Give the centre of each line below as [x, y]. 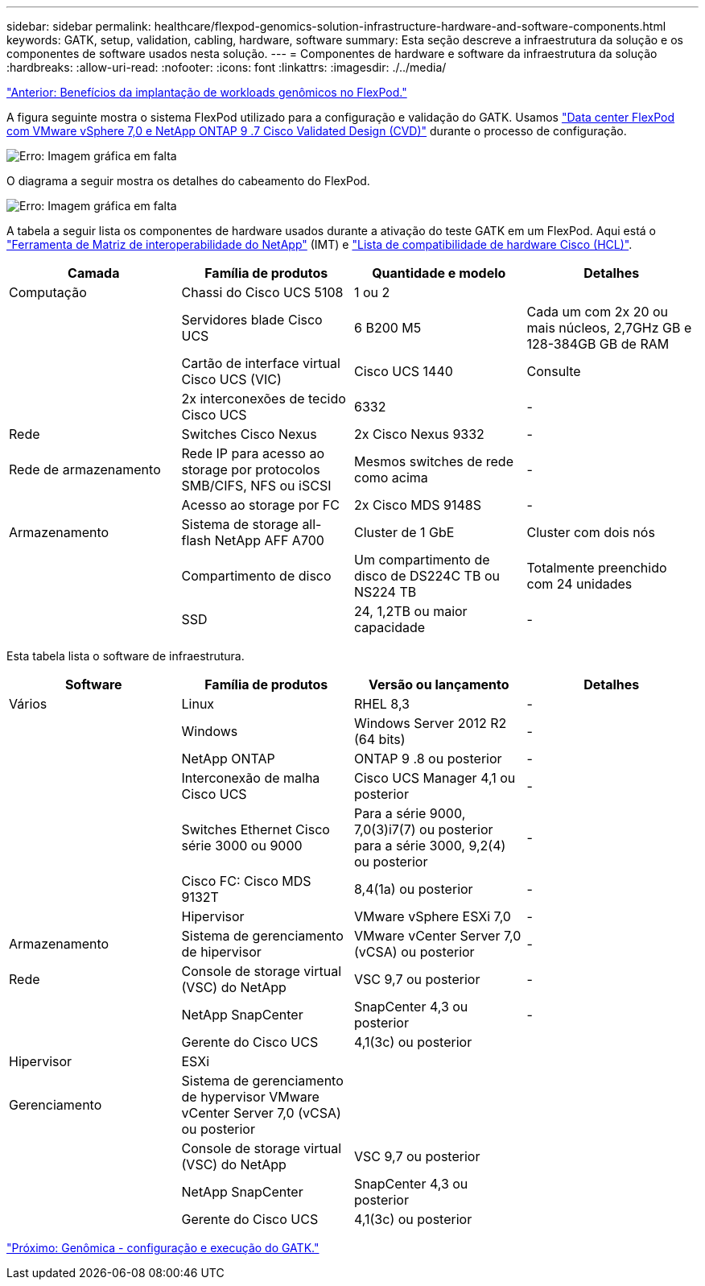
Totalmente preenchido [597, 568]
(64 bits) [380, 739]
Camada [94, 273]
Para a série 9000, [410, 813]
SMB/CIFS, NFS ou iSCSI [256, 486]
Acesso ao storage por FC [260, 505]
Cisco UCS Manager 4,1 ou [435, 778]
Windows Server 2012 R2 [431, 723]
